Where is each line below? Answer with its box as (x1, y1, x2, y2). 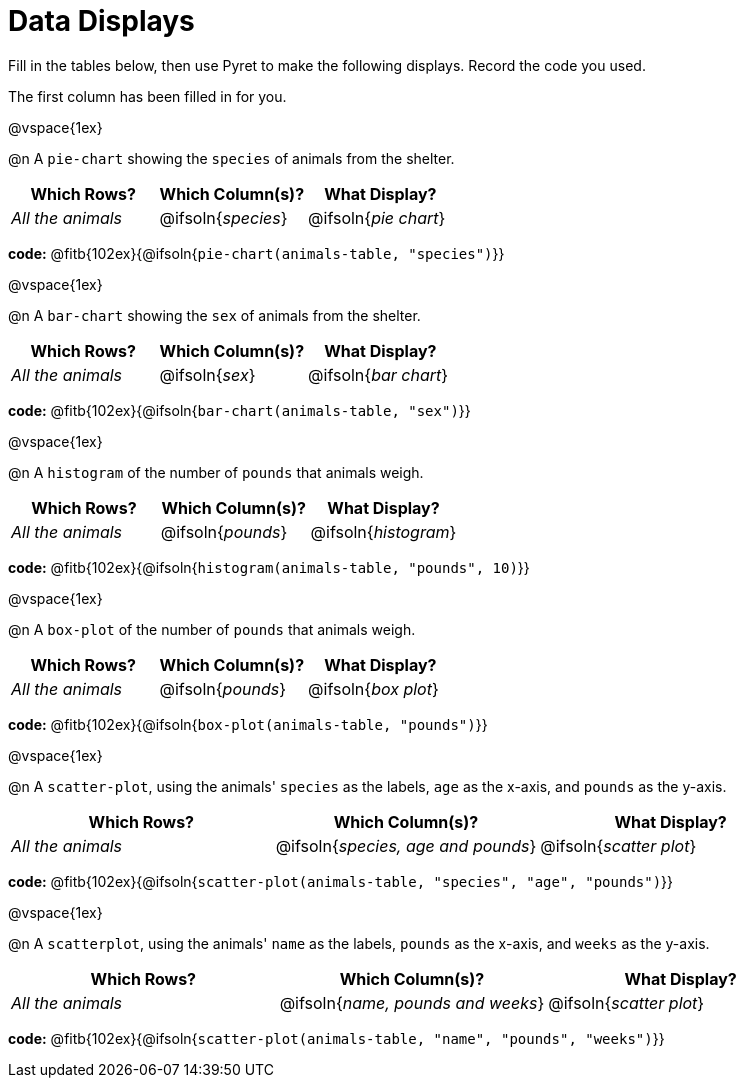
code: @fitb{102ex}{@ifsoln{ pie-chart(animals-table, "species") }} (8, 244, 505, 262)
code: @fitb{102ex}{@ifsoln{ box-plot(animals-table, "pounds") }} (8, 715, 488, 733)
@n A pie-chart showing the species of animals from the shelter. (8, 149, 455, 167)
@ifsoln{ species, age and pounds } (275, 835, 537, 856)
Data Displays (8, 4, 195, 38)
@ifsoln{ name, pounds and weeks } (279, 992, 545, 1013)
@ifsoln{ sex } (159, 364, 256, 385)
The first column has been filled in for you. (8, 87, 287, 105)
